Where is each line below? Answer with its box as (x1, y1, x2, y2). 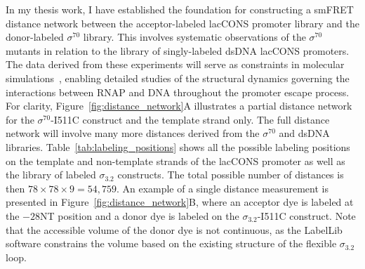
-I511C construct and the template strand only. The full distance (51, 112, 330, 126)
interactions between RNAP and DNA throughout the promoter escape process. (6, 84, 350, 99)
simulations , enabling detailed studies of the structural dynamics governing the (6, 70, 350, 85)
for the (6, 112, 34, 126)
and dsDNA (279, 126, 330, 140)
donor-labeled (6, 29, 64, 44)
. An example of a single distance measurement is (116, 181, 328, 195)
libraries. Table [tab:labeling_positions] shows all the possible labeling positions (6, 139, 350, 154)
